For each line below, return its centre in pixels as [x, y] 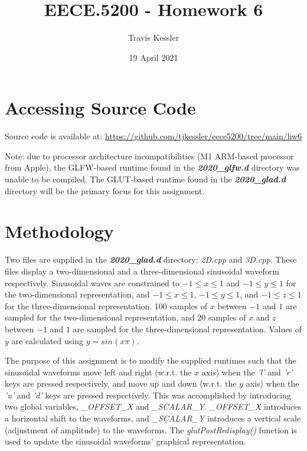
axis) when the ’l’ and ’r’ [247, 372]
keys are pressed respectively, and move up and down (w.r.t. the [121, 383]
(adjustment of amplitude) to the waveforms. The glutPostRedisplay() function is [151, 429]
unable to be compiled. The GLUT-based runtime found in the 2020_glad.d [145, 179]
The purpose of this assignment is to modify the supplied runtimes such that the [151, 360]
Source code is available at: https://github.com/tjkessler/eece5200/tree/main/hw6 [153, 136]
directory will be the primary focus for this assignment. [105, 190]
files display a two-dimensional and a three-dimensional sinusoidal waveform [142, 271]
